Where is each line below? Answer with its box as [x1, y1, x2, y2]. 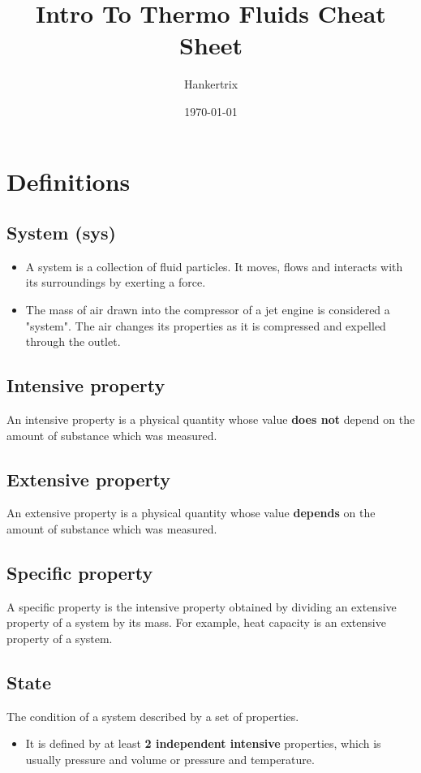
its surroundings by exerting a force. [25, 274, 206, 291]
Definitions [6, 164, 131, 197]
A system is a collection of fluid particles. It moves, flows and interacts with [25, 257, 403, 274]
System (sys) [6, 220, 116, 245]
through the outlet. [25, 333, 121, 350]
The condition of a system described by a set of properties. [6, 707, 299, 724]
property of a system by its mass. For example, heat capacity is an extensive [6, 614, 386, 631]
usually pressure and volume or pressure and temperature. [25, 751, 315, 768]
